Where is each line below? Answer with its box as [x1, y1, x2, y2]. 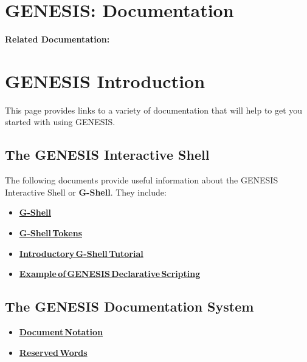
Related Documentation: [5, 33, 110, 46]
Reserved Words [19, 346, 88, 358]
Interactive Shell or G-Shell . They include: [5, 185, 167, 198]
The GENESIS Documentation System [5, 297, 254, 316]
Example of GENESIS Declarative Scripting [19, 267, 201, 280]
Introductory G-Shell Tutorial [19, 247, 143, 259]
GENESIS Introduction [5, 68, 205, 93]
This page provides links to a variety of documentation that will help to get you [5, 103, 303, 116]
